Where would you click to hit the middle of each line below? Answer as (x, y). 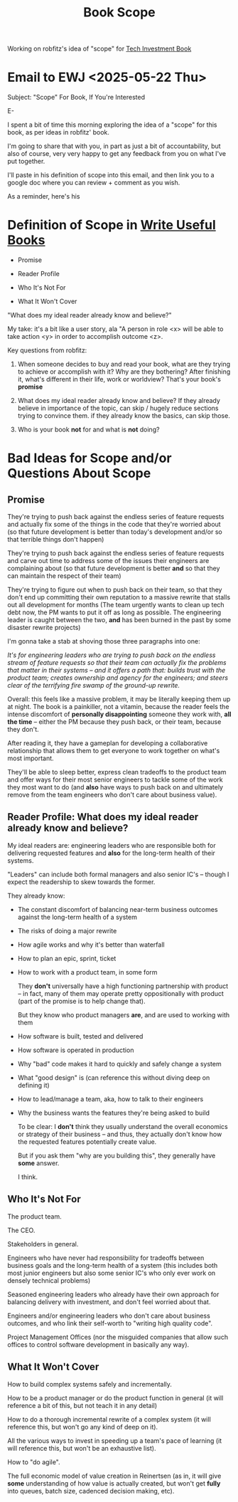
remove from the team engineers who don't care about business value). (112, 795)
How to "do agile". (34, 1462)
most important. (31, 758)
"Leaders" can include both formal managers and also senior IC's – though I (118, 874)
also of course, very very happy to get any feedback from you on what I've (117, 154)
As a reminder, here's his (44, 196)
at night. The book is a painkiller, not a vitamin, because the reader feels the (118, 707)
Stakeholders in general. (43, 1244)
